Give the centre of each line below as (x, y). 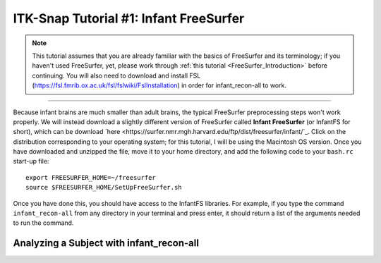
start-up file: (31, 161)
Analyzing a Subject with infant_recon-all (106, 243)
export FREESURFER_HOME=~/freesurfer (91, 177)
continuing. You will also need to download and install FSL (116, 75)
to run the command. (43, 223)
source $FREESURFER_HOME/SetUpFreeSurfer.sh (104, 188)
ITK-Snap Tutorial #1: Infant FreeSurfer (129, 18)
